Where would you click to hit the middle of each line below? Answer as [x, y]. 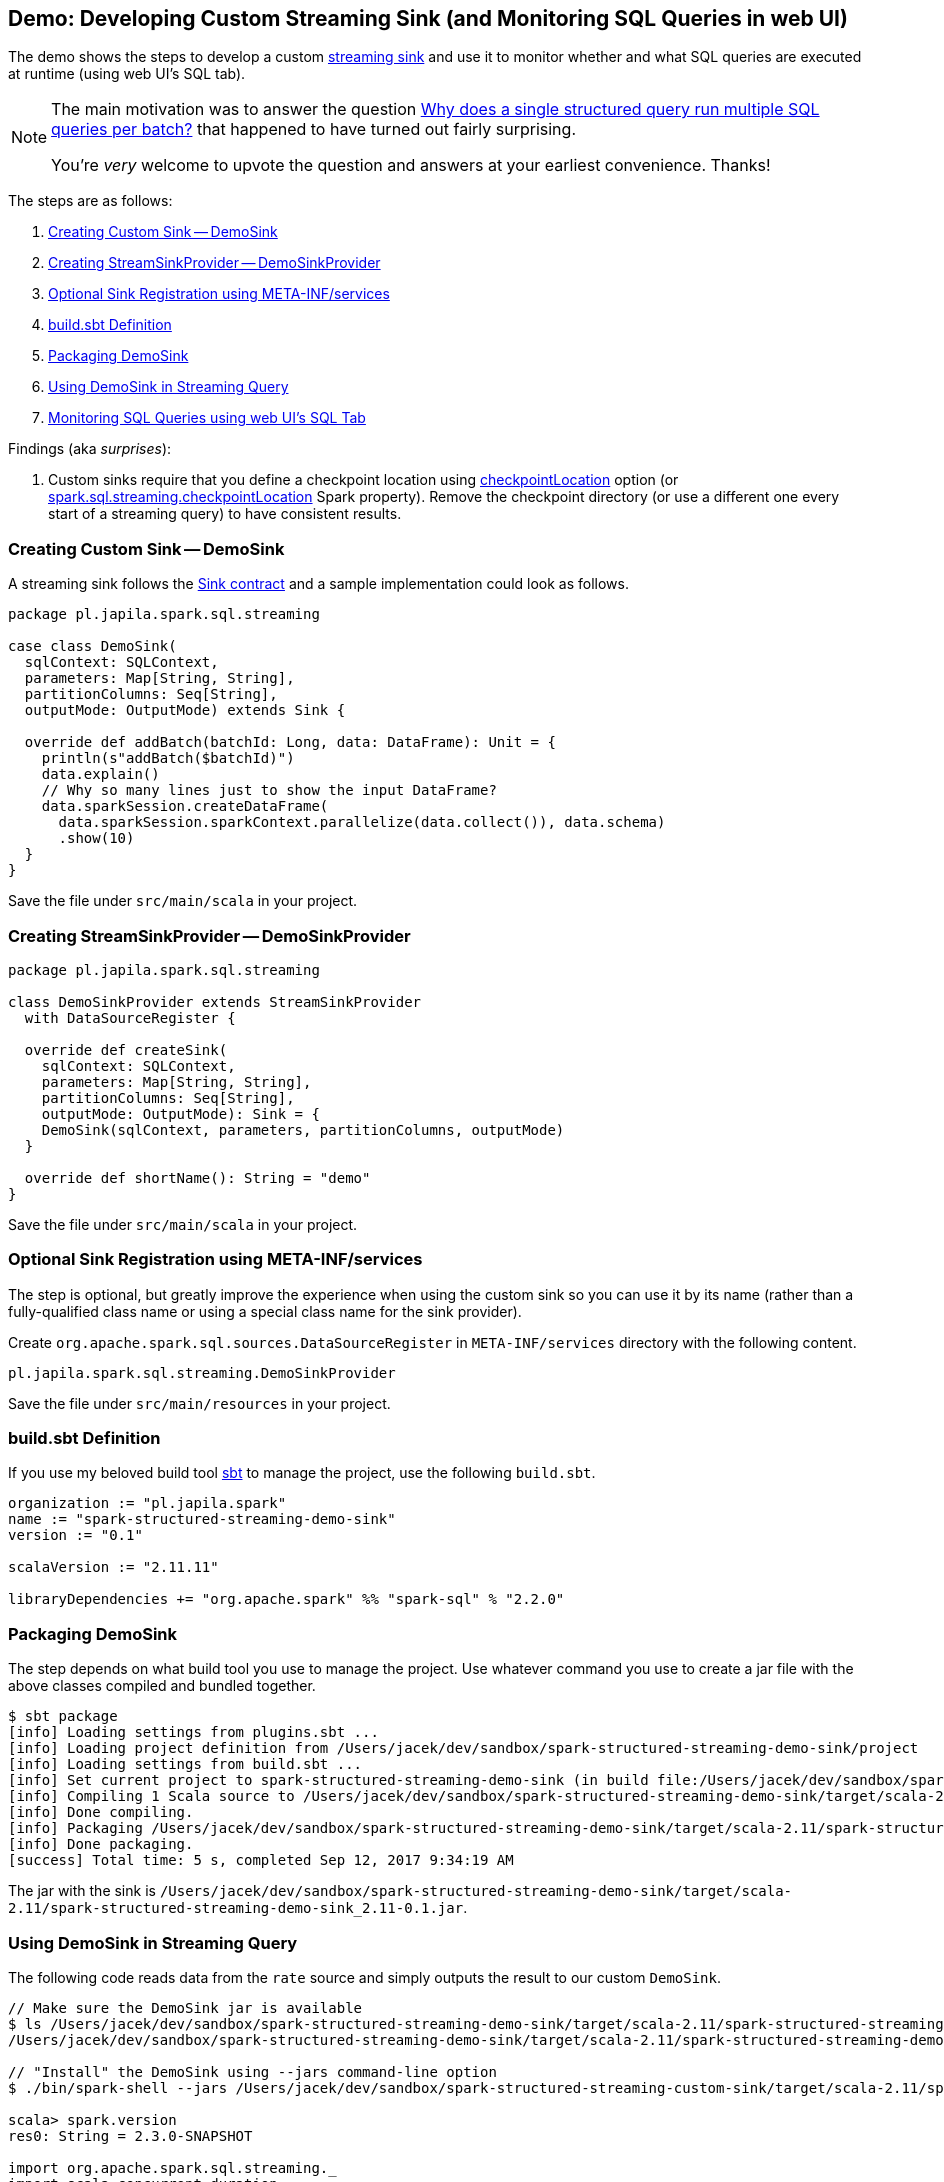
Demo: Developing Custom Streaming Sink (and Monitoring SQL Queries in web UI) [428, 18]
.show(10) [96, 838]
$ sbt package [63, 1716]
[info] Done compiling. [101, 1812]
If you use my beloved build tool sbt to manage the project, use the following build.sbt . [302, 1473]
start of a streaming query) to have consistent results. [225, 514]
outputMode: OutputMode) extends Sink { [185, 710]
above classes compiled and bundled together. [162, 1686]
